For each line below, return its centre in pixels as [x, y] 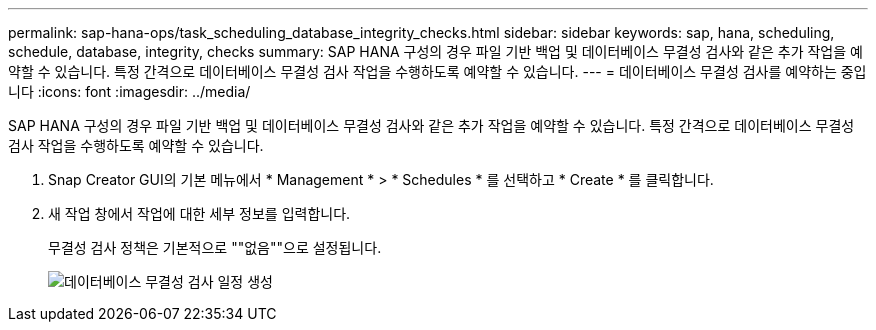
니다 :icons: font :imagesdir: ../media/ [129, 91]
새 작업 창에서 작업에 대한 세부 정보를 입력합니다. [199, 213]
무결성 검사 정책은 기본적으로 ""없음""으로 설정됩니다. [215, 247]
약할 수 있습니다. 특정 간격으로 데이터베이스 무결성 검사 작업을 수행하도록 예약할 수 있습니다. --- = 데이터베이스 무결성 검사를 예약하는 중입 [437, 71]
